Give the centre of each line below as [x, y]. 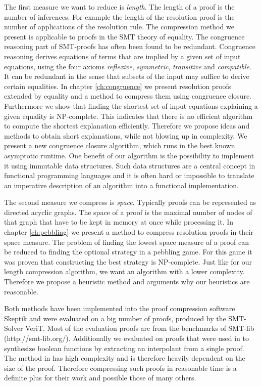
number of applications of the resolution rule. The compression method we [119, 27]
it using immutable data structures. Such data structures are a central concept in [130, 165]
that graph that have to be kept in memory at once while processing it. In [119, 222]
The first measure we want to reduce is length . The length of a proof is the [119, 7]
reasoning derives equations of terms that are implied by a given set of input [122, 56]
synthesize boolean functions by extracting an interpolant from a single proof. [124, 348]
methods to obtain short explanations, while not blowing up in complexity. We [126, 135]
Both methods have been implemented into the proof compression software [120, 308]
